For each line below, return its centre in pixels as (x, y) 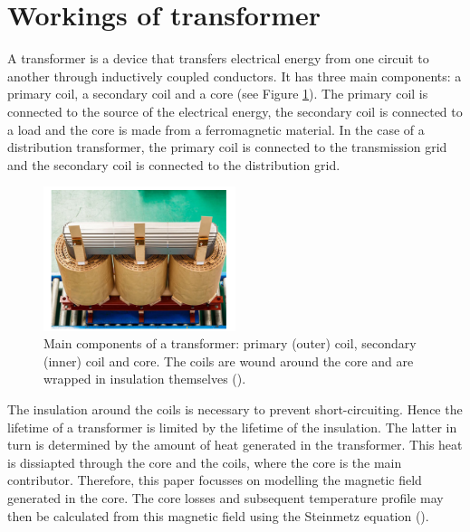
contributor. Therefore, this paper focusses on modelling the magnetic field (215, 480)
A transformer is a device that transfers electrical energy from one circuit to (218, 58)
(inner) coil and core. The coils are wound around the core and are (229, 361)
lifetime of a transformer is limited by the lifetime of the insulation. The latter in (232, 427)
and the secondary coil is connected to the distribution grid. (174, 164)
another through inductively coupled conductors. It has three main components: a (235, 76)
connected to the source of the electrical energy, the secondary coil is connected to (235, 111)
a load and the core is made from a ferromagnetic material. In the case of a (216, 129)
